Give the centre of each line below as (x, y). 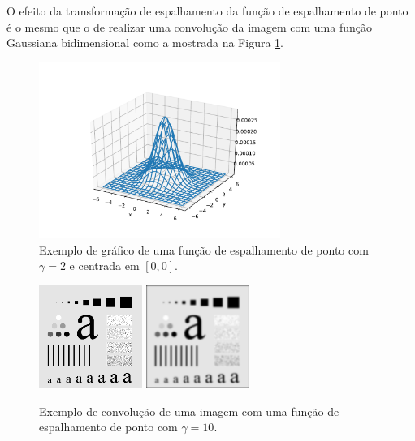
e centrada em (104, 265)
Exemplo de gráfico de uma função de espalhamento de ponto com (204, 249)
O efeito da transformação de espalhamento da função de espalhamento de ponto (207, 11)
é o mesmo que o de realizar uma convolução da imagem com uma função (190, 26)
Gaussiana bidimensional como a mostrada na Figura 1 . (145, 43)
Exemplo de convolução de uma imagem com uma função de (189, 411)
